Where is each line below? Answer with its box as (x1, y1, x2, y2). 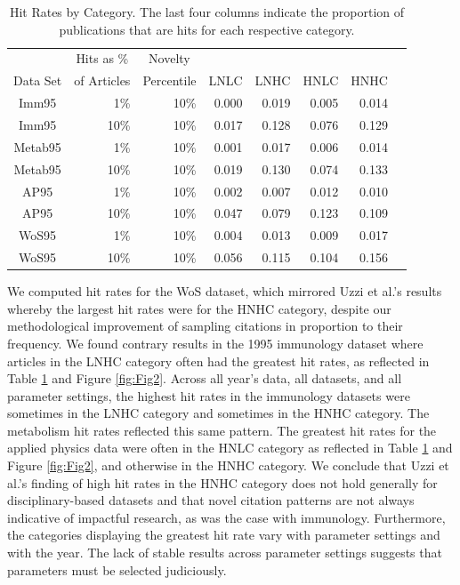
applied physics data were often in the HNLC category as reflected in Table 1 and (7, 438, 453, 457)
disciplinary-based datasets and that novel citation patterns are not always (7, 491, 415, 509)
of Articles (74, 71, 131, 90)
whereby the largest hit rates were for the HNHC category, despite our (7, 299, 391, 317)
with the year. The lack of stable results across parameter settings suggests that (7, 543, 442, 562)
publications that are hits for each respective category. (59, 20, 355, 38)
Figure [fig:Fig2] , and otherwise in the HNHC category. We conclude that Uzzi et (7, 456, 449, 475)
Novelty (149, 49, 190, 68)
